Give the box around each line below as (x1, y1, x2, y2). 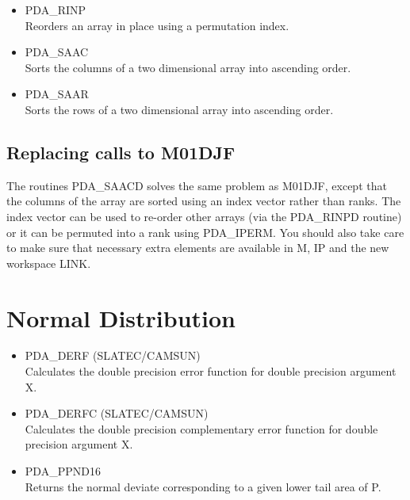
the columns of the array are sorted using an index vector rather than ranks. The (6, 193, 401, 209)
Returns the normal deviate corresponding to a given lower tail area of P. (25, 478, 381, 494)
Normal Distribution (6, 301, 236, 334)
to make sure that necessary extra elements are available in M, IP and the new (6, 239, 389, 256)
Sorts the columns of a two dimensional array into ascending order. (25, 59, 351, 75)
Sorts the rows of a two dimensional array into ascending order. (25, 101, 334, 117)
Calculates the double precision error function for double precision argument (25, 363, 397, 380)
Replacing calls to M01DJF (6, 139, 236, 164)
